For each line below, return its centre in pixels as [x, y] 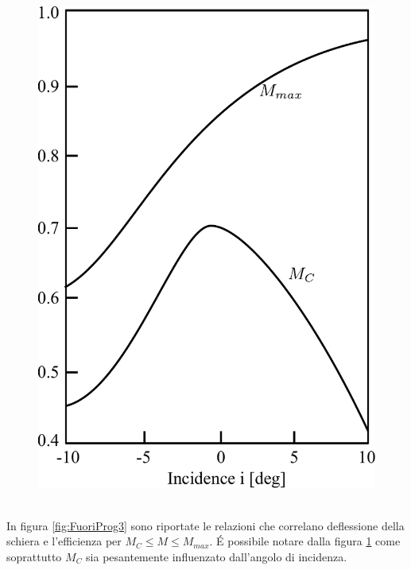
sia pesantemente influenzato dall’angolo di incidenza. [217, 556]
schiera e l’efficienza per [64, 541]
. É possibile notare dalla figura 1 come [305, 541]
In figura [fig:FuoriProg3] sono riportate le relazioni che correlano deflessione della [205, 525]
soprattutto [34, 556]
